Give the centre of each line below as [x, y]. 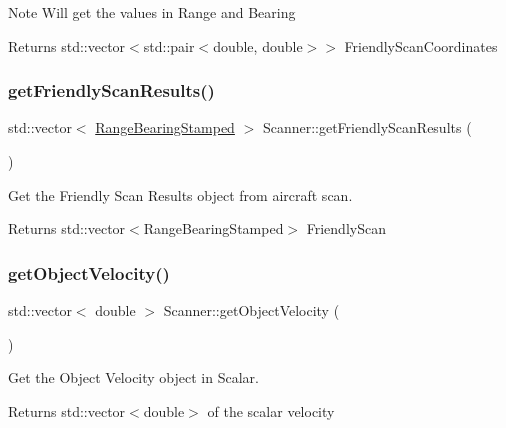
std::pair [169, 45]
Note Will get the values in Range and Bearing [152, 12]
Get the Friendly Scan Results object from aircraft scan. [180, 194]
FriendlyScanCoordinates [421, 45]
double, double [258, 45]
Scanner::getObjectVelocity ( [251, 310]
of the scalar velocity [271, 410]
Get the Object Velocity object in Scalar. [133, 377]
